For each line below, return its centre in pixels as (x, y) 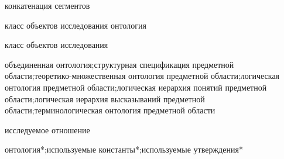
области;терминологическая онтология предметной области (110, 110)
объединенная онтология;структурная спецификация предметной (119, 64)
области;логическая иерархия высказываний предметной (105, 98)
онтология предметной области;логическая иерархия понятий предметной (136, 87)
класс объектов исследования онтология (76, 25)
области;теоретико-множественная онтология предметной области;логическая (142, 76)
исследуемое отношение (47, 129)
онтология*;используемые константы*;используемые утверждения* (124, 149)
